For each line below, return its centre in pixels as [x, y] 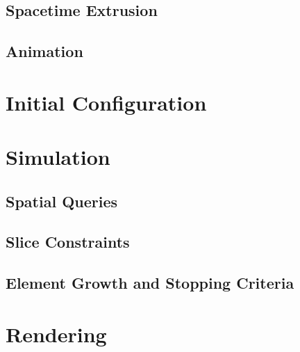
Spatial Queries [62, 201]
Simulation [58, 157]
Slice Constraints [68, 242]
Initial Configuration [106, 102]
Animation [44, 51]
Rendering [56, 334]
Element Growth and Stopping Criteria [150, 283]
